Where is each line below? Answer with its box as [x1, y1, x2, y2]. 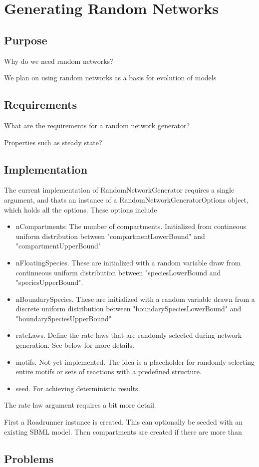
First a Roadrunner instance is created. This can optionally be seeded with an [4, 417, 243, 427]
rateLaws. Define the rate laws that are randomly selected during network [15, 330, 242, 340]
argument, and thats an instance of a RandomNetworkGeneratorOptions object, [4, 194, 249, 205]
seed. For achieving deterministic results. [15, 383, 140, 393]
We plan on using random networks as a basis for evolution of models [4, 72, 217, 83]
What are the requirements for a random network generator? [4, 120, 190, 130]
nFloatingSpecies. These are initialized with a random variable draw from [15, 257, 241, 267]
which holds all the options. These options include [4, 204, 157, 215]
